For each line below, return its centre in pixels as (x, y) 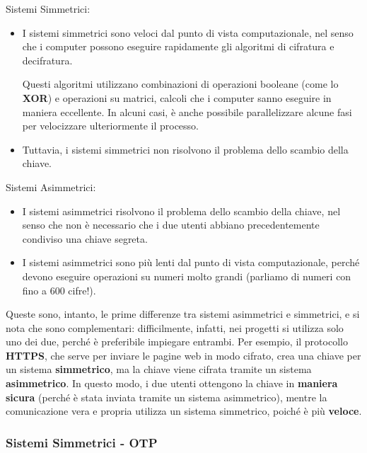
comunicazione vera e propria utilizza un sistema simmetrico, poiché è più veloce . (184, 411)
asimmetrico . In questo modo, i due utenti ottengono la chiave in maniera (172, 383)
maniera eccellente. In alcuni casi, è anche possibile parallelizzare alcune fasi (187, 111)
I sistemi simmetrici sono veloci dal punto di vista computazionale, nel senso (188, 32)
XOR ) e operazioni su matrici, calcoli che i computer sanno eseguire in (177, 97)
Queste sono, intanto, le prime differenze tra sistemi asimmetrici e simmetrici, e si (183, 314)
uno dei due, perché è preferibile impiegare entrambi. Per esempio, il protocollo (177, 342)
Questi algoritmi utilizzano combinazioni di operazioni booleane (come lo (180, 84)
